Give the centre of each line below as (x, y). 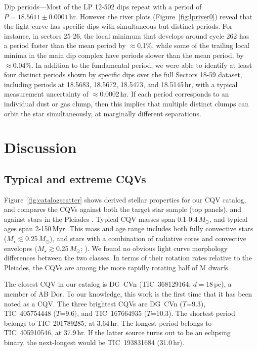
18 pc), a (219, 284)
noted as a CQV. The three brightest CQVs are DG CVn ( (93, 303)
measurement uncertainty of (46, 94)
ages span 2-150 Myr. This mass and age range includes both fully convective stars (128, 228)
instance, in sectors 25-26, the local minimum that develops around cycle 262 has (127, 35)
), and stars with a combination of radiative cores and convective (148, 238)
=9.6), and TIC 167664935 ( (103, 313)
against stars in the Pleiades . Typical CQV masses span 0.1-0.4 (101, 219)
